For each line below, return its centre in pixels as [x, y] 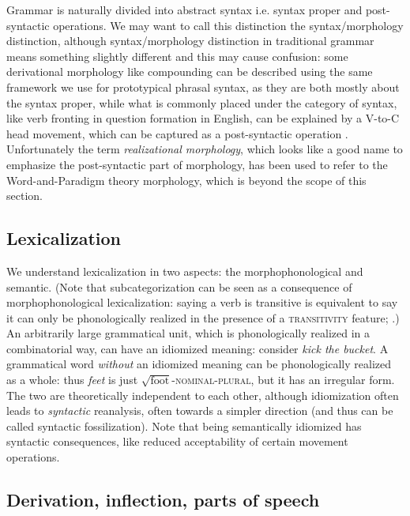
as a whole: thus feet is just [72, 380]
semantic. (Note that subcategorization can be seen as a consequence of [179, 286]
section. [24, 196]
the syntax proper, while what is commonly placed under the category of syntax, [202, 102]
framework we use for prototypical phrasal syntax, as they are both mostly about [203, 87]
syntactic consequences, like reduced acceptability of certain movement [177, 441]
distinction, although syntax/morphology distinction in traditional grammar [190, 41]
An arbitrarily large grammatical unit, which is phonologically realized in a [188, 333]
